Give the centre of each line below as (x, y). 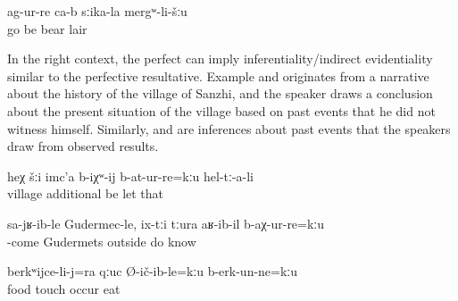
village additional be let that (86, 193)
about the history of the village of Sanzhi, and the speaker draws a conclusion (220, 93)
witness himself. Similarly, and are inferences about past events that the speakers (229, 128)
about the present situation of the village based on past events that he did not (221, 110)
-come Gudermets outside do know (102, 241)
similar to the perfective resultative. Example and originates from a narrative (218, 75)
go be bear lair (47, 28)
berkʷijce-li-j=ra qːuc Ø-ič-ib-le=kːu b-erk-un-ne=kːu (153, 271)
